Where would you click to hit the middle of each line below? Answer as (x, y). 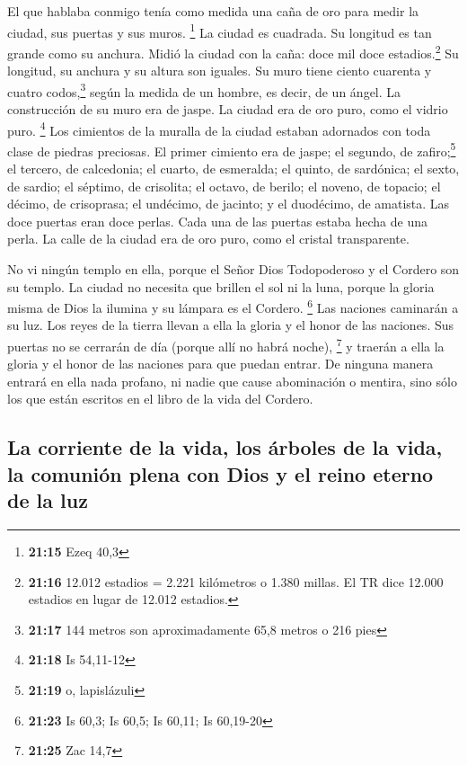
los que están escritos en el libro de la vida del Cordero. (160, 399)
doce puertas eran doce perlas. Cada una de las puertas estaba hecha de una (217, 221)
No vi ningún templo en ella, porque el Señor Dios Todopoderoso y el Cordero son (233, 269)
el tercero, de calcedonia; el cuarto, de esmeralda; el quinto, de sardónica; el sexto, (233, 169)
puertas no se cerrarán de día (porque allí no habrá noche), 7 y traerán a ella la (226, 345)
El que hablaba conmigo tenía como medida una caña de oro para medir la (213, 11)
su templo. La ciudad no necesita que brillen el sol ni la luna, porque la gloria (221, 286)
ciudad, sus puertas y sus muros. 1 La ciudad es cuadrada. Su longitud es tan (220, 31)
